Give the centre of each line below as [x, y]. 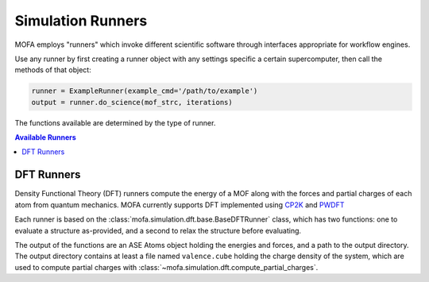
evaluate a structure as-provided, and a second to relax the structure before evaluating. [158, 230]
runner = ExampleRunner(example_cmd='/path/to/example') [145, 91]
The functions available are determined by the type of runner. [115, 122]
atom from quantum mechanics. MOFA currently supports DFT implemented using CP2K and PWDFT [180, 205]
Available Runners [46, 137]
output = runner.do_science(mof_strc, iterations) [132, 102]
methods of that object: [53, 70]
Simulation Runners [81, 21]
